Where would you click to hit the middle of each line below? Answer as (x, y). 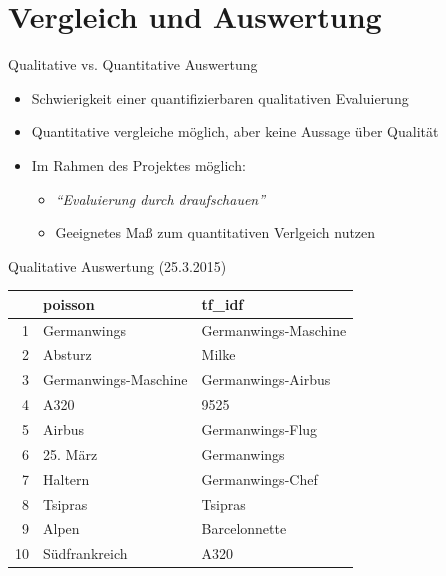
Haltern (66, 478)
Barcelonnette (244, 528)
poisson (69, 303)
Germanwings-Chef (259, 478)
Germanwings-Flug (259, 429)
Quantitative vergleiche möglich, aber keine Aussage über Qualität (235, 131)
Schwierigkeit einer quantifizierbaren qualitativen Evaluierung (220, 97)
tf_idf (222, 303)
